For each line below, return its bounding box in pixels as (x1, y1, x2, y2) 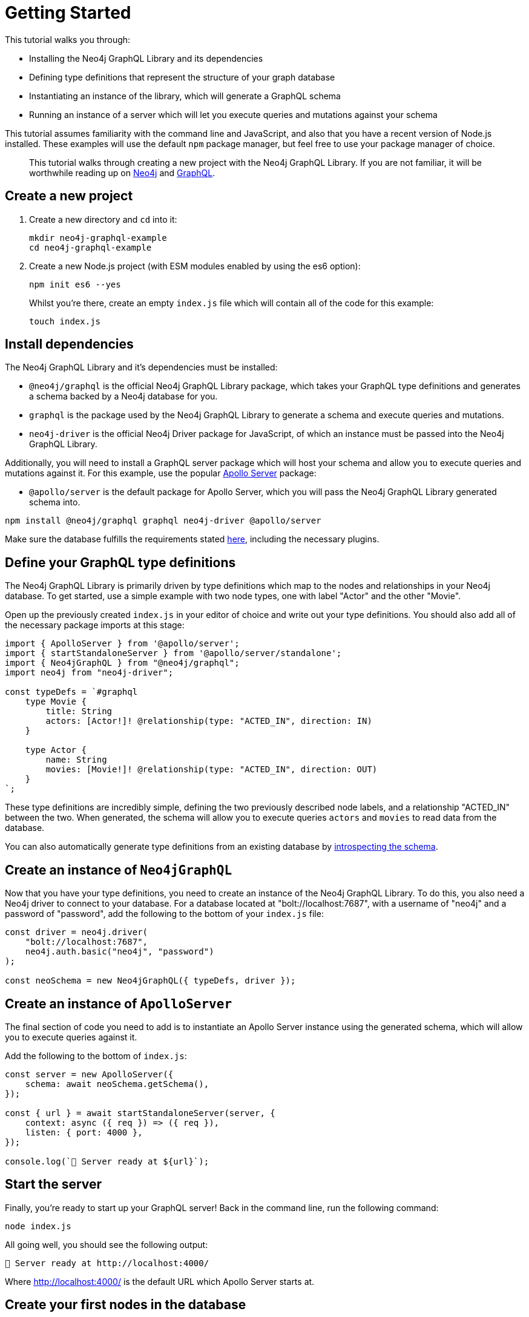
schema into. (29, 497, 80, 508)
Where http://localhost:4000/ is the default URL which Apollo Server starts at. (5, 1276, 315, 1287)
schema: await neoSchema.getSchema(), (25, 1079, 209, 1089)
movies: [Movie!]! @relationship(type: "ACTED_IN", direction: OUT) (45, 764, 378, 775)
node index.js (5, 1221, 71, 1231)
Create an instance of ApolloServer (5, 996, 232, 1011)
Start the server (5, 1177, 102, 1192)
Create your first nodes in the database (5, 1297, 246, 1313)
